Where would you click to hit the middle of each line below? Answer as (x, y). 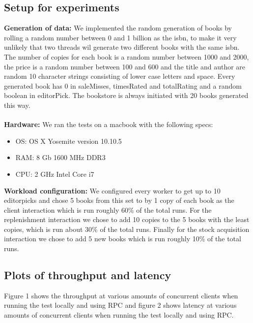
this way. (17, 105)
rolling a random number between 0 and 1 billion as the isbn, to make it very (120, 37)
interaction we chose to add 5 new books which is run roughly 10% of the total (123, 239)
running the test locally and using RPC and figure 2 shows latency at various (120, 305)
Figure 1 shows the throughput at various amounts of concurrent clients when (121, 295)
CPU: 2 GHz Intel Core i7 (55, 174)
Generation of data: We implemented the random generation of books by (118, 28)
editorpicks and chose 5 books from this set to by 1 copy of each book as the (119, 200)
